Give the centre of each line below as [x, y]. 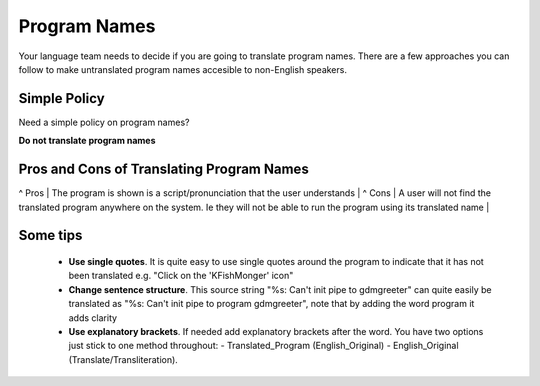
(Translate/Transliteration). [123, 359]
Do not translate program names [87, 141]
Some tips [50, 235]
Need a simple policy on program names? [104, 122]
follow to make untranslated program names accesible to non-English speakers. [182, 69]
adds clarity [93, 317]
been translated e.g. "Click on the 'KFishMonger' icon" [181, 276]
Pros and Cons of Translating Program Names [163, 169]
